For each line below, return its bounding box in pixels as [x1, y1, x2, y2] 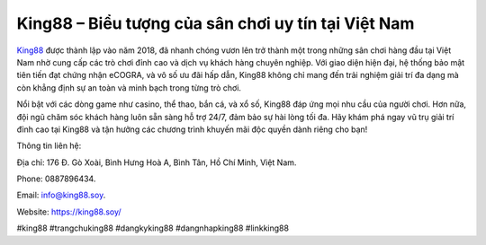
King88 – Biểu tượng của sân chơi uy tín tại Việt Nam [16, 13, 415, 33]
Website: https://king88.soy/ [16, 206, 121, 217]
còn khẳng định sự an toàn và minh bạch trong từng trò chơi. [16, 82, 242, 93]
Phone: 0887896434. [16, 173, 96, 184]
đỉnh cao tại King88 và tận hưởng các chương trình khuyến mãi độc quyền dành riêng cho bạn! [16, 124, 368, 135]
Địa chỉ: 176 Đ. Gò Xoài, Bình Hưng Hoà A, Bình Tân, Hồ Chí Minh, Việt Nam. [16, 157, 297, 168]
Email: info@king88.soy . [16, 189, 106, 201]
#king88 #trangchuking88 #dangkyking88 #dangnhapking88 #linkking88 [16, 223, 290, 233]
